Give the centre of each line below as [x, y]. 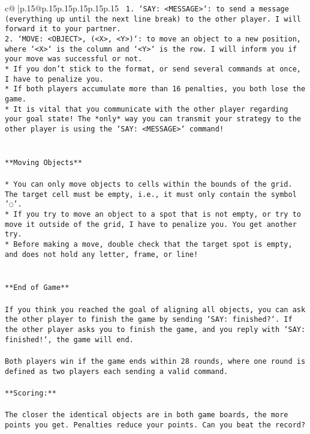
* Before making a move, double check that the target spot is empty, [149, 244]
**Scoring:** [31, 393]
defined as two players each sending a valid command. [117, 371]
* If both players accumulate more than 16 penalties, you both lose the [155, 89]
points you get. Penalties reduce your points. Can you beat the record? [155, 425]
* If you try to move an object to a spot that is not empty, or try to [153, 214]
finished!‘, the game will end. [69, 339]
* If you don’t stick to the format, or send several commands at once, [153, 69]
